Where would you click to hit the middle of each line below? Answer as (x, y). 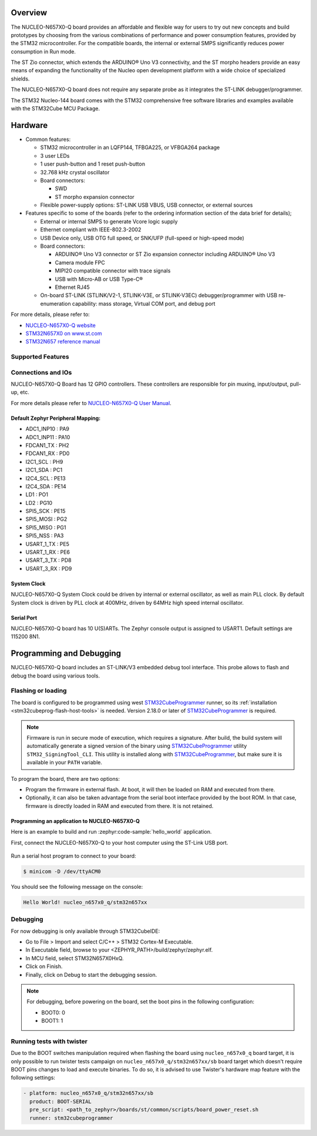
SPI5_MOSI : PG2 (46, 519)
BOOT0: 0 (53, 1012)
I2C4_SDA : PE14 (46, 486)
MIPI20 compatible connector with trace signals (113, 271)
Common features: (48, 139)
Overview (29, 13)
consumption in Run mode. (43, 51)
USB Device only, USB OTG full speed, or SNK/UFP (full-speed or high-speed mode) (142, 238)
